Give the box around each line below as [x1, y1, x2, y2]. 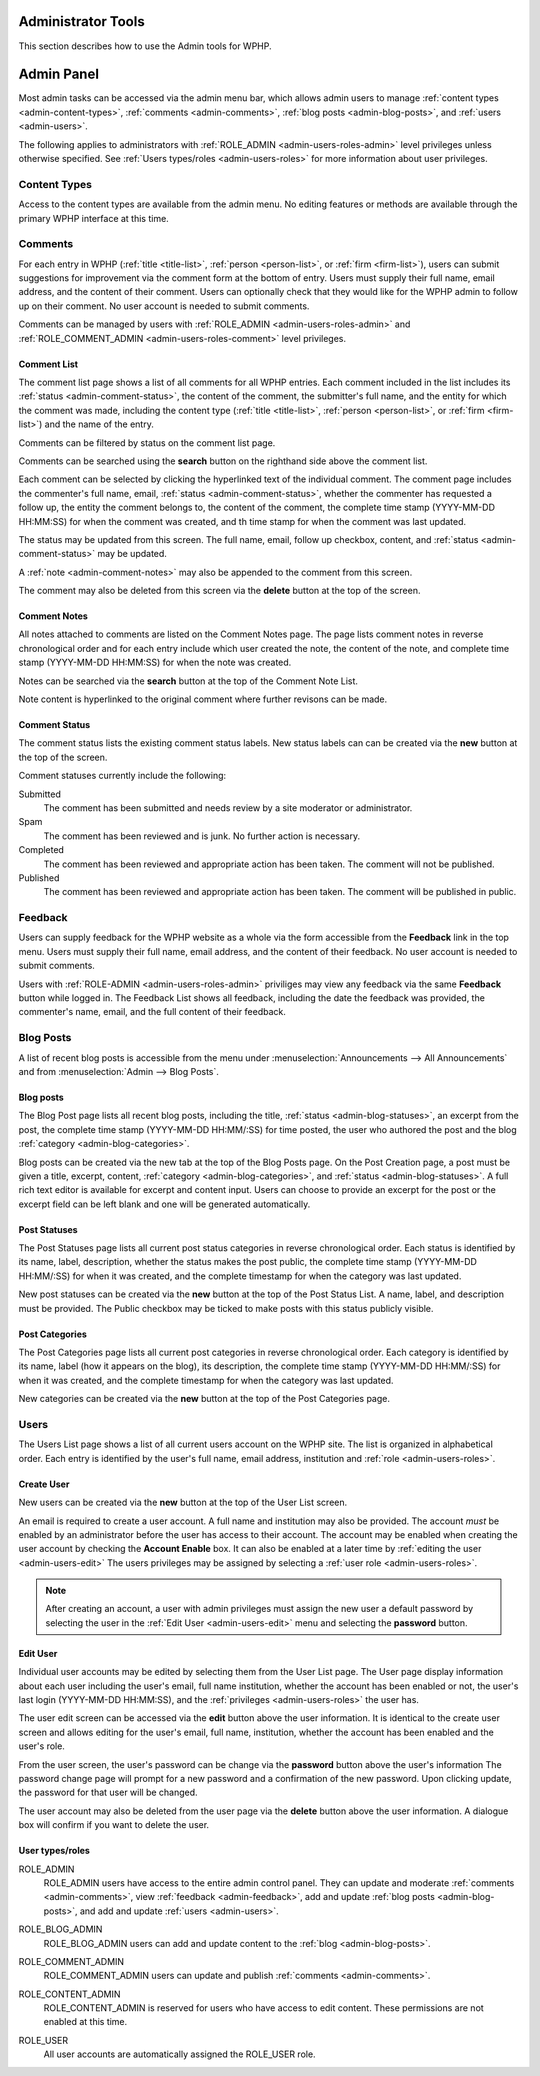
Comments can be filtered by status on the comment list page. [18, 436, 276, 449]
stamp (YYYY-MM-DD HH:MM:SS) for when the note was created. [18, 656, 292, 669]
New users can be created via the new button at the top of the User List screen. [18, 1496, 348, 1509]
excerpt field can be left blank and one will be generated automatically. [18, 1198, 311, 1210]
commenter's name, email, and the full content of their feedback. [18, 1006, 287, 1018]
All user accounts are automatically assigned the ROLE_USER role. [43, 2048, 316, 2060]
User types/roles [18, 1845, 90, 1857]
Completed [18, 844, 65, 856]
